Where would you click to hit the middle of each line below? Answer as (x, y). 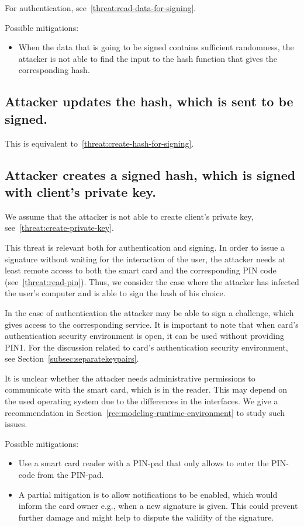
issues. (16, 424)
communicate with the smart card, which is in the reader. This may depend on (146, 389)
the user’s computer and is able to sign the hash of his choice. (115, 293)
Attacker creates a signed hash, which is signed (150, 174)
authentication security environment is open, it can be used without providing (144, 336)
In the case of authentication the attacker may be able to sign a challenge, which (149, 312)
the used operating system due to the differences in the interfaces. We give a (141, 401)
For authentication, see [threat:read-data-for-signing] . (101, 8)
